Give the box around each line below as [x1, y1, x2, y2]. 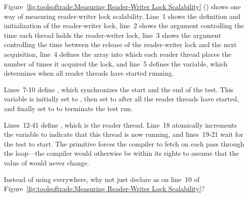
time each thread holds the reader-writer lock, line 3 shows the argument [4, 30, 221, 40]
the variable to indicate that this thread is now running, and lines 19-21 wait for [4, 129, 244, 139]
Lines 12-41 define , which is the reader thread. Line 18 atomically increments [4, 119, 237, 130]
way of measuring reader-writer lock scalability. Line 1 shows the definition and [4, 11, 240, 21]
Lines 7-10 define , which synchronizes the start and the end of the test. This [4, 84, 233, 94]
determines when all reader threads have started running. [4, 68, 174, 78]
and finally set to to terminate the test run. [4, 103, 133, 113]
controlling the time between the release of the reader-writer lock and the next [4, 39, 237, 49]
